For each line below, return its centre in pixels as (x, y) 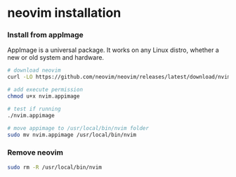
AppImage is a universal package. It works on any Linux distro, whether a (113, 50)
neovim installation (64, 13)
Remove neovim (35, 152)
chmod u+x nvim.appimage (44, 96)
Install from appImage (46, 35)
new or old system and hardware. (55, 58)
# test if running (34, 109)
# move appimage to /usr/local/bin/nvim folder (78, 128)
